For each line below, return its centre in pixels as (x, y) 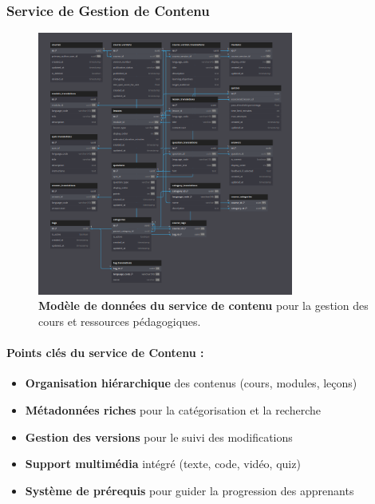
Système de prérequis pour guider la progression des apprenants (189, 490)
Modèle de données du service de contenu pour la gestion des (203, 306)
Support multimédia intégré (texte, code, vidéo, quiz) (163, 464)
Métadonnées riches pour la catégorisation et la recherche (173, 410)
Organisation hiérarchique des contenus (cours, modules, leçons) (191, 383)
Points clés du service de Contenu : (105, 353)
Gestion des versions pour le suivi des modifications (159, 437)
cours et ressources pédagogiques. (120, 321)
